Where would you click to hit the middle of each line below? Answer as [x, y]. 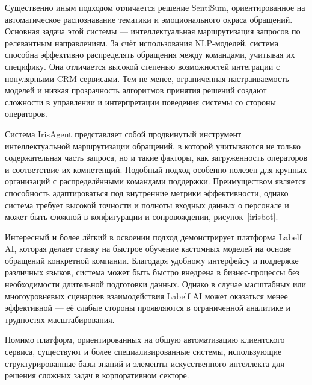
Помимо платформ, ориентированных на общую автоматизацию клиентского [145, 340]
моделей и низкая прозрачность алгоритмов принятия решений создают [136, 90]
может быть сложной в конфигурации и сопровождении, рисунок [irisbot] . [142, 217]
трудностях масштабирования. [60, 319]
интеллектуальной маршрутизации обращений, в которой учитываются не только [153, 146]
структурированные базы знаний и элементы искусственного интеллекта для [145, 363]
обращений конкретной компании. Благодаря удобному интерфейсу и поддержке [152, 260]
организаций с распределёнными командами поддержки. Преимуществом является [155, 181]
